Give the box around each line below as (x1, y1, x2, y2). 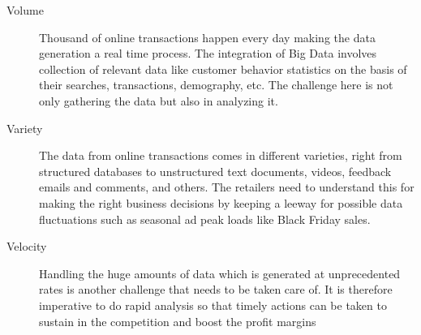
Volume (6, 2, 44, 18)
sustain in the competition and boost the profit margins (39, 312, 316, 329)
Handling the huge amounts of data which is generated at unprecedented (39, 264, 401, 281)
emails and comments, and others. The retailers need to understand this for (39, 178, 415, 195)
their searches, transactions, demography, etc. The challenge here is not (39, 76, 393, 93)
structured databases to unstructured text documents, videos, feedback (39, 162, 392, 179)
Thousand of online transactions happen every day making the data (39, 28, 376, 45)
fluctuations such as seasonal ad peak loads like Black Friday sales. (39, 210, 371, 227)
